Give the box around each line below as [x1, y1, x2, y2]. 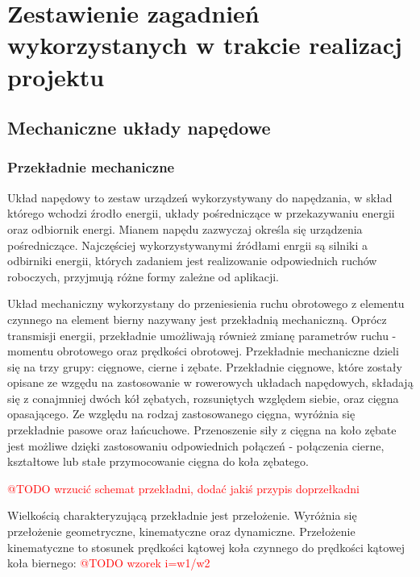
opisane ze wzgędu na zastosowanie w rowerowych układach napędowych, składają [7, 374, 414, 391]
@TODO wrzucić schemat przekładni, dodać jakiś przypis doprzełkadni [7, 479, 360, 496]
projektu [7, 60, 105, 93]
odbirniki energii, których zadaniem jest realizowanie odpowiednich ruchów [7, 252, 377, 269]
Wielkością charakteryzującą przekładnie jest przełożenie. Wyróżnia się [7, 507, 357, 524]
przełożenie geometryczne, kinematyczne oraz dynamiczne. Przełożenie [7, 523, 356, 540]
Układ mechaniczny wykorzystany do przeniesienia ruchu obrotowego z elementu [7, 295, 405, 312]
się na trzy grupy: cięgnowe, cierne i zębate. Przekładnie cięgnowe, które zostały [7, 358, 402, 375]
